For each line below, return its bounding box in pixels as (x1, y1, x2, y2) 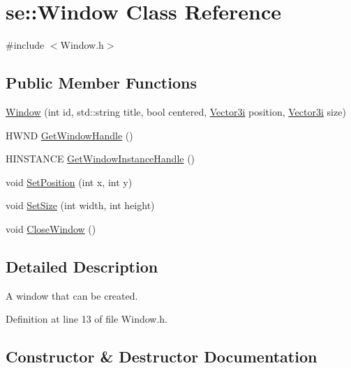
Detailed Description (6, 255, 158, 277)
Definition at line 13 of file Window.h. (6, 312, 168, 326)
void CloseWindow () (6, 221, 96, 236)
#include (6, 38, 45, 52)
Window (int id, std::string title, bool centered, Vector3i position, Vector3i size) (6, 104, 346, 118)
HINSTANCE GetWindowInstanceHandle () (6, 151, 195, 166)
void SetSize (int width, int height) (6, 198, 155, 213)
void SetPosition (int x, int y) (6, 174, 133, 189)
